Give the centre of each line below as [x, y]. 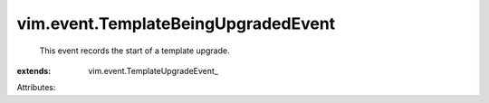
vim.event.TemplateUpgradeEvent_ [153, 70]
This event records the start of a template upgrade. [134, 51]
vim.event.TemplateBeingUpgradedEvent [176, 23]
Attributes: [36, 88]
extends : [34, 70]
